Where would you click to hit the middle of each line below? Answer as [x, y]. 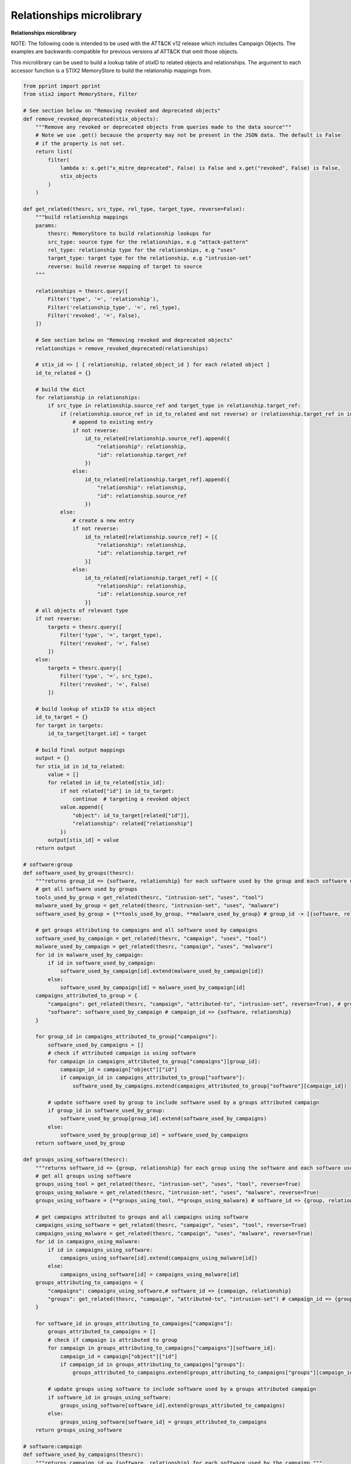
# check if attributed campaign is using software [122, 1053]
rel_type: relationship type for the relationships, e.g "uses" [142, 250]
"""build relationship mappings [82, 217]
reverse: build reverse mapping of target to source [125, 266]
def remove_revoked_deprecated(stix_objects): [91, 119]
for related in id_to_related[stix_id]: [106, 783]
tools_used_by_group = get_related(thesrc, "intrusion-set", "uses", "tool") [150, 897]
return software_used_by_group [80, 1143]
